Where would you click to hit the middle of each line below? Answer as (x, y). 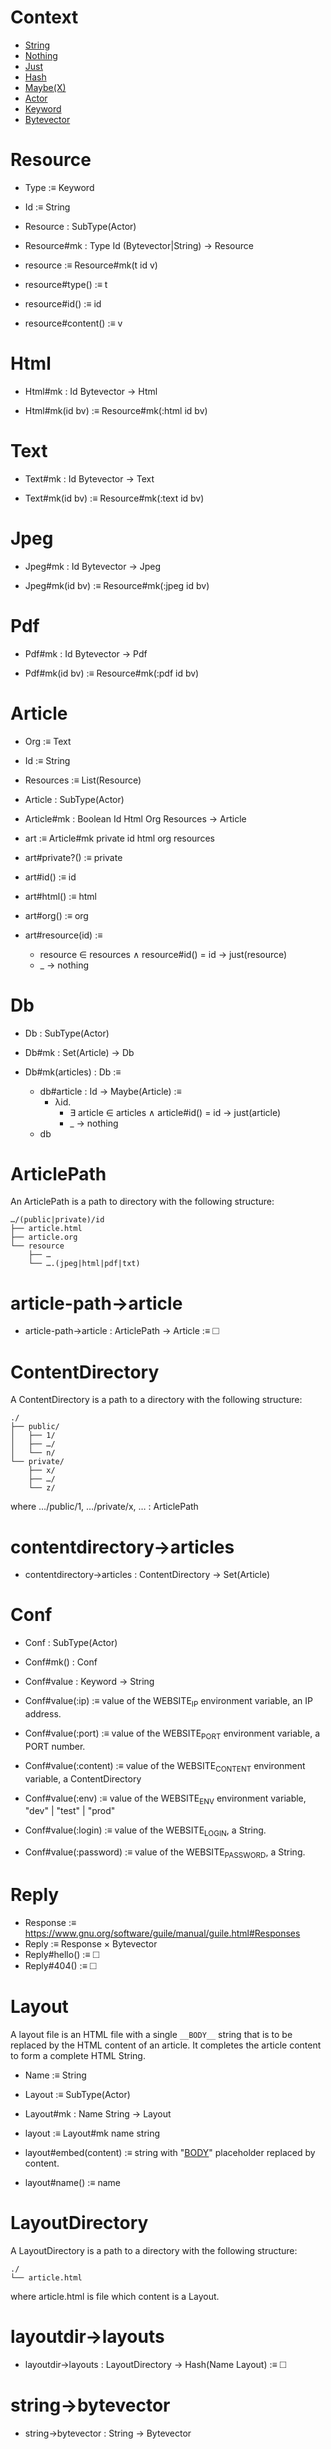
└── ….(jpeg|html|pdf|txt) (84, 1264)
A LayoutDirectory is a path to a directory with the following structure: (154, 2250)
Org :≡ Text (48, 741)
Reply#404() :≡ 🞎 (60, 1965)
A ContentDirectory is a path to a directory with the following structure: (156, 1400)
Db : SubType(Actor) (67, 1033)
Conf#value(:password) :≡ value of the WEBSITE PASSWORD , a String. (165, 1853)
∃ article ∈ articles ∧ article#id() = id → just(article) (175, 1112)
